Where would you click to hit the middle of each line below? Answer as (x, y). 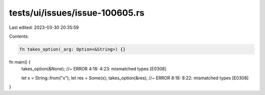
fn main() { (20, 62)
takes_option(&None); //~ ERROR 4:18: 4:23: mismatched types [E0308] (94, 69)
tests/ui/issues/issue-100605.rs (77, 13)
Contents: (19, 36)
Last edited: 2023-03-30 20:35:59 (44, 27)
